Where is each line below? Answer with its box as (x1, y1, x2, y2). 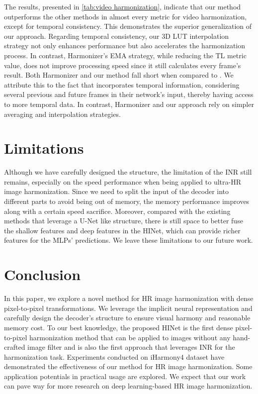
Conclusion (4, 264, 81, 285)
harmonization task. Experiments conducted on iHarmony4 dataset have (4, 351, 225, 362)
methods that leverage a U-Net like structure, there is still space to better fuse (4, 215, 243, 226)
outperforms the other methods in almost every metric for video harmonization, (4, 11, 247, 21)
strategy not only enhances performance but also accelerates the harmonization (4, 40, 246, 51)
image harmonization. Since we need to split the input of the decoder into (4, 186, 229, 197)
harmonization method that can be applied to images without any (29, 332, 231, 342)
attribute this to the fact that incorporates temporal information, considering (4, 79, 240, 90)
